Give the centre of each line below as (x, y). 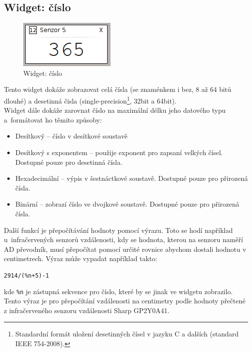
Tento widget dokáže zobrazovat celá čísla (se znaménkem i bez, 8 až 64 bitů (118, 89)
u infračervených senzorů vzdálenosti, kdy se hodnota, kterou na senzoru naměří (124, 239)
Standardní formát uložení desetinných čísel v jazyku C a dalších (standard (127, 334)
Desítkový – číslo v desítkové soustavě (71, 136)
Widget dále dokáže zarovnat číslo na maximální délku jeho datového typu (115, 110)
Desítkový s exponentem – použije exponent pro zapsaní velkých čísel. (119, 152)
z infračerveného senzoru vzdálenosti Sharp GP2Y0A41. (87, 310)
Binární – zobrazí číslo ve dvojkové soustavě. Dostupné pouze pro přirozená (127, 204)
